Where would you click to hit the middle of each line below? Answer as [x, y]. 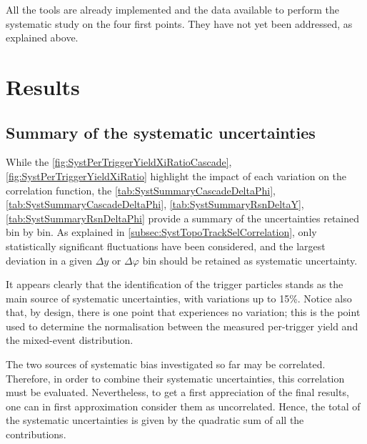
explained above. [42, 38]
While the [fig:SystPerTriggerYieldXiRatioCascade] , [119, 162]
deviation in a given [49, 260]
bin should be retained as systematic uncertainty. [250, 260]
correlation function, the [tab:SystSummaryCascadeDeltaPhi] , [141, 190]
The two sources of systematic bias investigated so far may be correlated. [166, 364]
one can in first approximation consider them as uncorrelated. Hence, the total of [183, 406]
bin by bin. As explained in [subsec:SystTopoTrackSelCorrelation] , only [161, 232]
